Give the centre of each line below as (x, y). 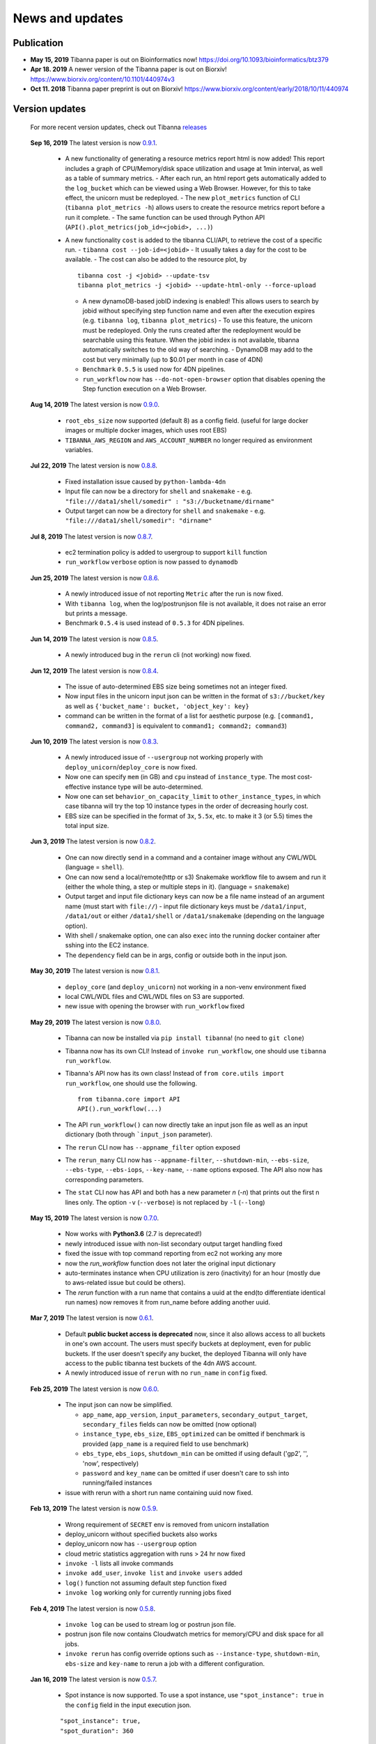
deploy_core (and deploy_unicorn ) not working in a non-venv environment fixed (186, 986)
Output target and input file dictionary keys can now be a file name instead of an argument (195, 896)
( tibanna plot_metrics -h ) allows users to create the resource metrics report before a (195, 208)
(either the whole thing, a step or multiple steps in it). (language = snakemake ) (178, 887)
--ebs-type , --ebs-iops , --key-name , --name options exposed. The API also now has (194, 1170)
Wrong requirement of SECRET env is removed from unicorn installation (167, 1524)
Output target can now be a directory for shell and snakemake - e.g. (165, 511)
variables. (79, 449)
